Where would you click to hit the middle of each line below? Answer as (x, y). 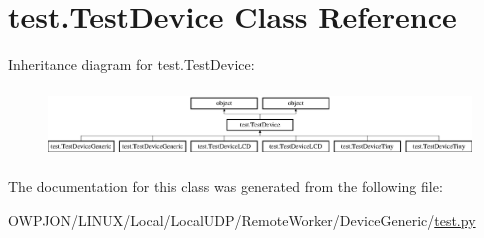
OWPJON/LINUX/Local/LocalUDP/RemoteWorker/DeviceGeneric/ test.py (242, 219)
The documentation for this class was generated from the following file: (225, 186)
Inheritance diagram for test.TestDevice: (131, 64)
